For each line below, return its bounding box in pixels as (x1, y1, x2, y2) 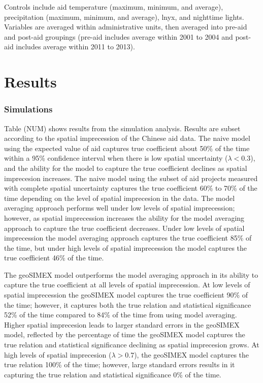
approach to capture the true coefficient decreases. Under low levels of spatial (4, 222, 245, 233)
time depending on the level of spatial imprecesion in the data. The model (4, 192, 235, 203)
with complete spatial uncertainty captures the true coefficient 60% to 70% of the (4, 183, 257, 193)
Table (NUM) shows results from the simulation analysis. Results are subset (4, 123, 241, 133)
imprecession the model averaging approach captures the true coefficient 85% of (4, 232, 252, 243)
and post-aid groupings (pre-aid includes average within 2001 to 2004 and (4, 31, 233, 42)
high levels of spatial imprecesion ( (4, 349, 112, 360)
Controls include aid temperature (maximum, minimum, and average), (4, 2, 223, 12)
